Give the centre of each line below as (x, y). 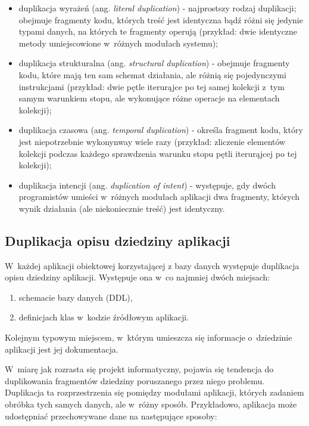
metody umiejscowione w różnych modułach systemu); (118, 43)
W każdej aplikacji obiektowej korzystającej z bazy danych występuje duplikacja (152, 265)
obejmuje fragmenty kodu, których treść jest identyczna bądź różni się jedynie (161, 19)
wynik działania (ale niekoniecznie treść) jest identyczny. (122, 208)
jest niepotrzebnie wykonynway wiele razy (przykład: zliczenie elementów (152, 141)
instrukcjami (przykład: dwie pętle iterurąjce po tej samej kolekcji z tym (152, 86)
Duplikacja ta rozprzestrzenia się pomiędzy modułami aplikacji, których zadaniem (154, 392)
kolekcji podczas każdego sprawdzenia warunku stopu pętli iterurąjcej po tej (158, 153)
